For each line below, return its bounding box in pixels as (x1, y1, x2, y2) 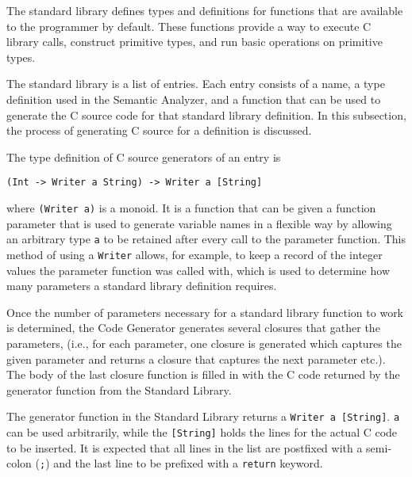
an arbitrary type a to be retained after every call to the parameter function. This (6, 231, 406, 247)
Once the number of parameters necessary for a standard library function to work (6, 303, 404, 320)
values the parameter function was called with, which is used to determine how (6, 261, 390, 278)
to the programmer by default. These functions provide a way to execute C (6, 17, 372, 34)
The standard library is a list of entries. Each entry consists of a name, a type (6, 75, 385, 92)
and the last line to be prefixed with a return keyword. (53, 455, 323, 471)
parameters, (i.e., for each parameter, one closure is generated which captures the (6, 334, 402, 351)
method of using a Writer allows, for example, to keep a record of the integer (6, 246, 383, 262)
